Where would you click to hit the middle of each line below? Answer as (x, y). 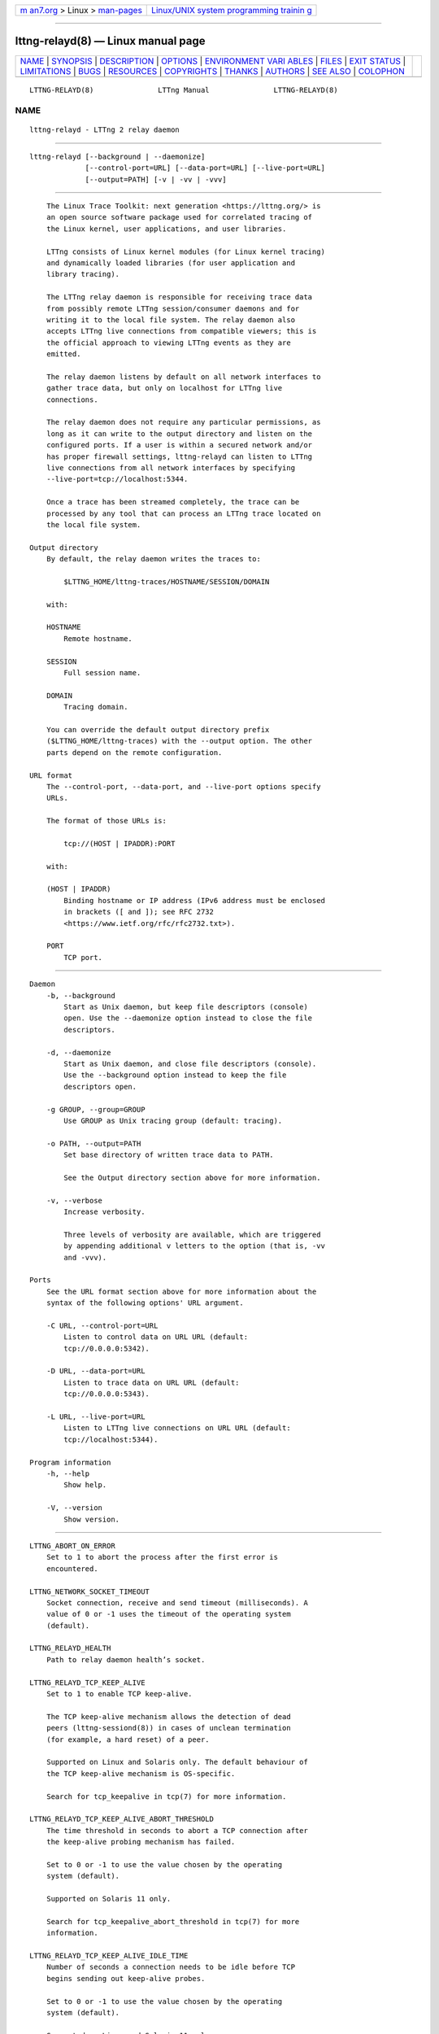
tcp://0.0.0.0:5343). (107, 1394)
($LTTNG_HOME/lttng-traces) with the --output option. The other (179, 741)
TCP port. (83, 957)
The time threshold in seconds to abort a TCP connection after (177, 1830)
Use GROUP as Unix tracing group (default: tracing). (173, 1120)
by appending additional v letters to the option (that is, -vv (194, 1246)
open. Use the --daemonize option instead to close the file (188, 1018)
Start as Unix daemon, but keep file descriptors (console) (186, 1006)
